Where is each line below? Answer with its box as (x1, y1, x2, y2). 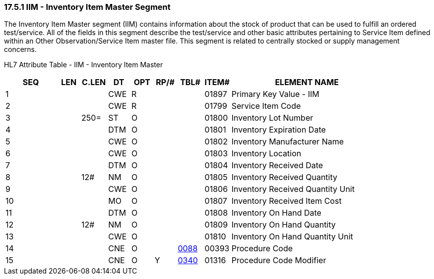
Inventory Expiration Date (231, 125, 326, 135)
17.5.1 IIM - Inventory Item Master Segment (4, 2, 171, 12)
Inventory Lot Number (231, 113, 313, 123)
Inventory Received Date (231, 160, 323, 171)
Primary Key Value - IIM (231, 89, 319, 99)
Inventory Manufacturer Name (231, 137, 344, 147)
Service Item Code (231, 101, 301, 111)
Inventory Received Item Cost (231, 196, 342, 206)
